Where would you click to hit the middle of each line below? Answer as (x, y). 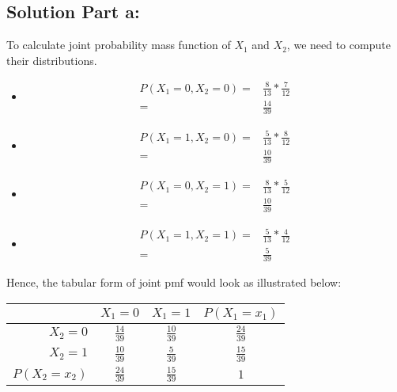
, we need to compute (338, 45)
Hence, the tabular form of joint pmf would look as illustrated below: (174, 282)
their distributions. (52, 60)
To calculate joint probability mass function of (119, 45)
